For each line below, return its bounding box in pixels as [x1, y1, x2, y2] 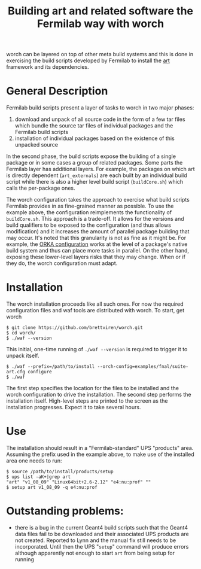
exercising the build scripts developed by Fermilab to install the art [6, 57, 170, 64]
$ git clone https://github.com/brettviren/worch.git [6, 325, 144, 331]
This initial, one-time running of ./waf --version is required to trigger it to [6, 346, 188, 353]
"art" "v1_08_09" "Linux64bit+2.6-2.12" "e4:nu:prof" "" [6, 479, 151, 485]
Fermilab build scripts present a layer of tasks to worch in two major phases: [6, 104, 194, 111]
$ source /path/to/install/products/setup [6, 468, 114, 474]
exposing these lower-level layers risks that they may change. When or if [6, 253, 185, 261]
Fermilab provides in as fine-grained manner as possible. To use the [6, 202, 174, 210]
